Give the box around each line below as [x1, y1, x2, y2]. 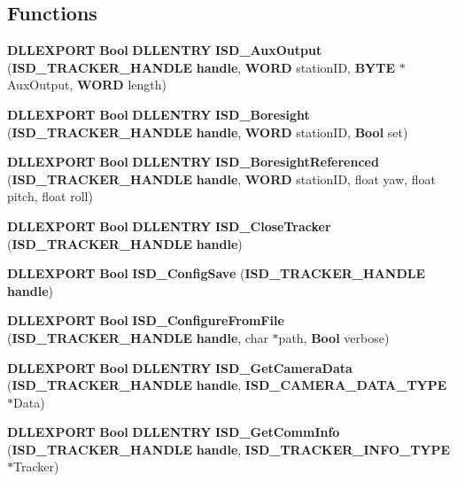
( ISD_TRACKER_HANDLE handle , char [7, 328, 268, 346]
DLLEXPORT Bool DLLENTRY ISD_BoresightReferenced [7, 152, 379, 171]
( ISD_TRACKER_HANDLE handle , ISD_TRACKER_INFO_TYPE [7, 439, 451, 458]
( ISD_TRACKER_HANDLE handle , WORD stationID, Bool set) [7, 122, 408, 141]
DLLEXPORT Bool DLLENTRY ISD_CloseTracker [7, 216, 331, 235]
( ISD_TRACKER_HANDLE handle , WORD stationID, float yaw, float [7, 169, 437, 188]
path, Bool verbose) [278, 328, 390, 346]
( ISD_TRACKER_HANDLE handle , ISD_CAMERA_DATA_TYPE [7, 376, 447, 394]
